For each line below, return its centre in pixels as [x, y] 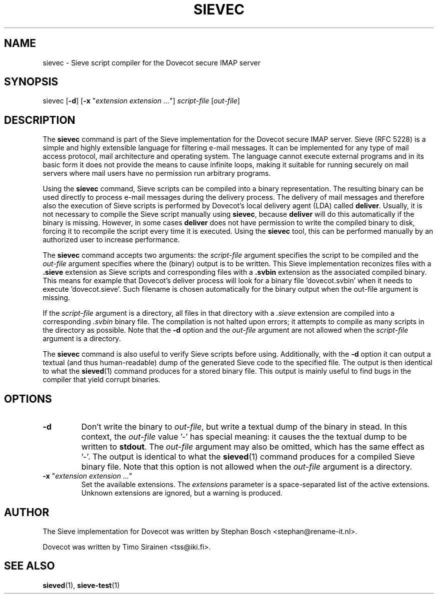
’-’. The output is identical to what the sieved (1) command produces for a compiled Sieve [248, 457]
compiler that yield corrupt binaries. [101, 380]
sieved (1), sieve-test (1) [81, 585]
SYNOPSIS [31, 82]
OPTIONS [28, 399]
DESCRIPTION [40, 120]
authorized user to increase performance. [111, 240]
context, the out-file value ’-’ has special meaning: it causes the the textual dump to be [244, 437]
